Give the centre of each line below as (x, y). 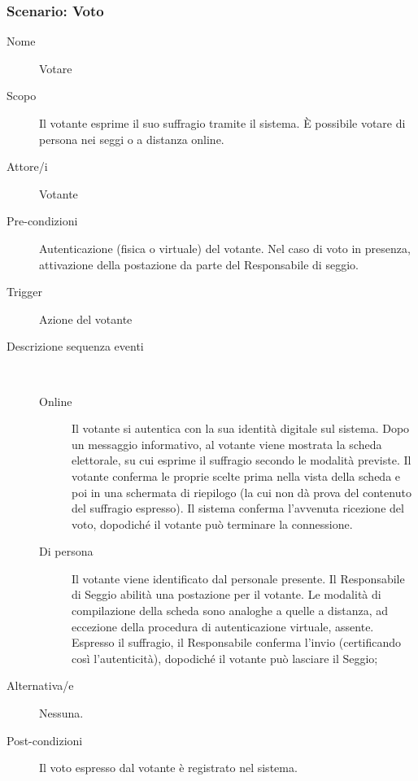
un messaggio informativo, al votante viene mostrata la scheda (227, 444)
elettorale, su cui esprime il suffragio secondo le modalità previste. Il (242, 460)
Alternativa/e (40, 685)
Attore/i (27, 166)
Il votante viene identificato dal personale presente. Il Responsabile (238, 578)
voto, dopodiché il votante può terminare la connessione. (212, 524)
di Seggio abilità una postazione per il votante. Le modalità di (226, 594)
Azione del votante (86, 319)
